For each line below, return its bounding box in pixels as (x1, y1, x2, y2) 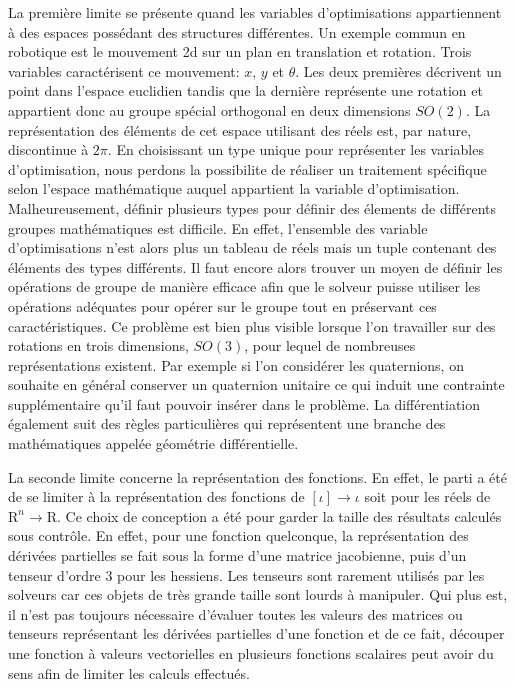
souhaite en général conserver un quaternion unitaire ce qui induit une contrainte (8, 374, 505, 395)
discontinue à (8, 139, 89, 160)
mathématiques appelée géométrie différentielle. (8, 433, 299, 454)
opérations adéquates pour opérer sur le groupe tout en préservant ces (8, 295, 437, 316)
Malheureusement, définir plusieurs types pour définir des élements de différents (8, 197, 497, 218)
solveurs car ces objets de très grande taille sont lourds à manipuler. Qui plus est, (8, 584, 508, 605)
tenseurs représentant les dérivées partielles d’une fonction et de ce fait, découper (8, 623, 505, 644)
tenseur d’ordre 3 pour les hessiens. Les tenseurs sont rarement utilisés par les (8, 564, 485, 585)
